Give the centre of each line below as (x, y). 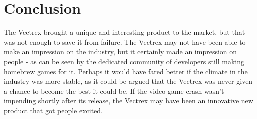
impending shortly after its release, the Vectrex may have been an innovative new (128, 101)
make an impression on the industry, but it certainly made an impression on (121, 52)
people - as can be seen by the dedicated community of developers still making (124, 61)
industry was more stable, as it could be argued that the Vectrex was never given (128, 81)
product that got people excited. (54, 110)
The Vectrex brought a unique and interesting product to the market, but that (125, 32)
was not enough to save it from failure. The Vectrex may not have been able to (125, 42)
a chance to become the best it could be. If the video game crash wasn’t (114, 91)
